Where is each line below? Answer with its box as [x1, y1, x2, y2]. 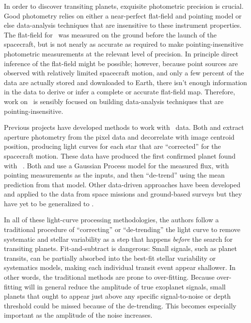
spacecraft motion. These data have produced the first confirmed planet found [4, 150, 235, 161]
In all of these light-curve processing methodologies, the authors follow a [4, 215, 219, 225]
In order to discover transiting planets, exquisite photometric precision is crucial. [4, 1, 244, 11]
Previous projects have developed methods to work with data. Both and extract [4, 122, 244, 132]
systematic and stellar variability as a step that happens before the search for [4, 233, 233, 244]
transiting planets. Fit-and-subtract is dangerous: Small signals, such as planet [4, 243, 237, 253]
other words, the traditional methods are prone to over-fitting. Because [4, 272, 215, 282]
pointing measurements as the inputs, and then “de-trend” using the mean [4, 170, 225, 180]
